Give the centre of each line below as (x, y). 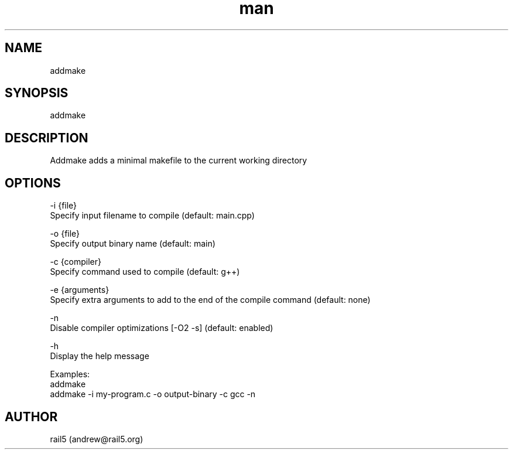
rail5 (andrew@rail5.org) (97, 439)
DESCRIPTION (47, 138)
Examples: (70, 374)
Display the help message (100, 356)
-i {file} (64, 206)
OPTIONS (33, 183)
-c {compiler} (76, 262)
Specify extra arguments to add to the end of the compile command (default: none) (210, 300)
